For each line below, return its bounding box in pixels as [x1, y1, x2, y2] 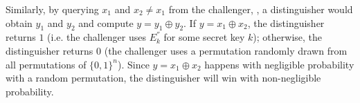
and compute [78, 15, 134, 30]
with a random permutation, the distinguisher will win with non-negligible [6, 71, 321, 85]
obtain [6, 15, 33, 30]
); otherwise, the [253, 30, 323, 44]
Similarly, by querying [6, 2, 99, 16]
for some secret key [163, 30, 245, 44]
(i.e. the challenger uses [47, 30, 146, 44]
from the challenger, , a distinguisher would [168, 2, 353, 16]
